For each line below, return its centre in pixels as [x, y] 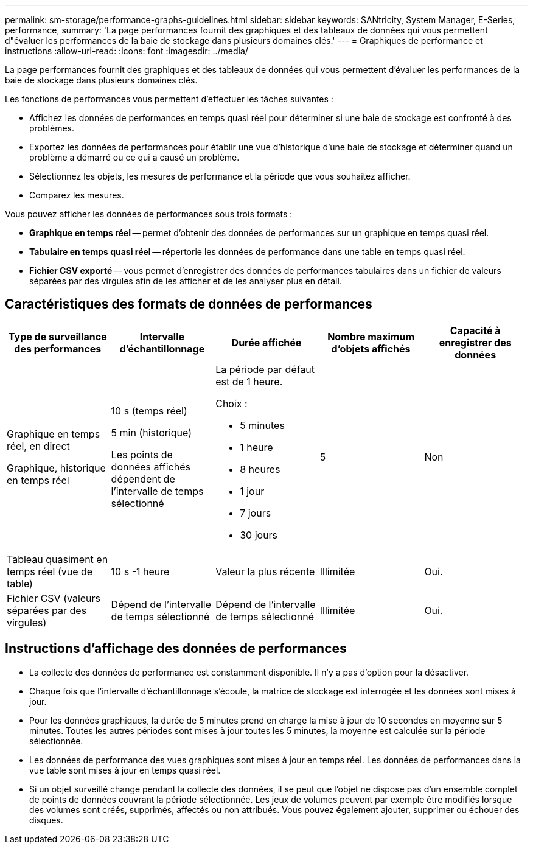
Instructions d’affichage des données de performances [176, 649]
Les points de [142, 454]
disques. [46, 820]
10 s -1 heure [140, 571]
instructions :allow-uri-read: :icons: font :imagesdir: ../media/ [127, 51]
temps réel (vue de [50, 571]
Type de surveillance [57, 336]
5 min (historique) [152, 432]
